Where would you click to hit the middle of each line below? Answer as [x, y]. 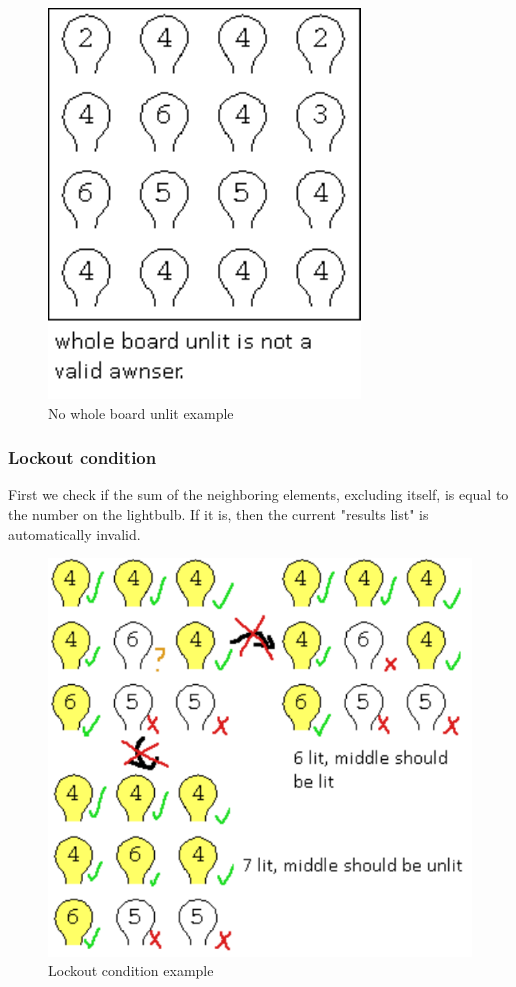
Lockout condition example [131, 970]
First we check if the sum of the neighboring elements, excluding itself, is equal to [258, 494]
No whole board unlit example [141, 412]
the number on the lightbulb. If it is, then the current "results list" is [218, 514]
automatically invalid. [74, 533]
